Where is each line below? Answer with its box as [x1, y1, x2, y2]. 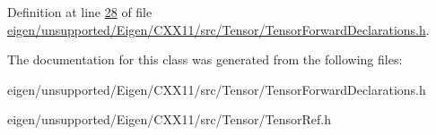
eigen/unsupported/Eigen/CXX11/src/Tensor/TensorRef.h [7, 110, 332, 129]
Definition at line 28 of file [7, 3, 153, 21]
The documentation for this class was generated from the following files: [7, 50, 403, 69]
